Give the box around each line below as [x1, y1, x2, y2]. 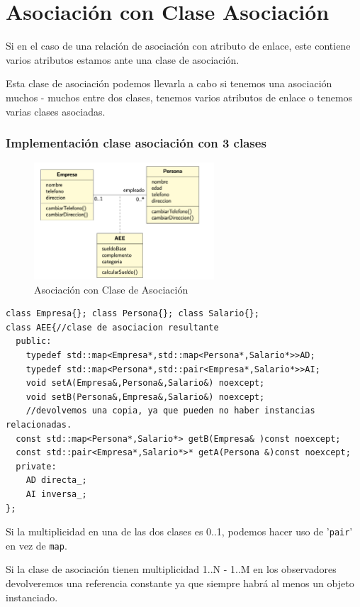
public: [16, 336, 52, 347]
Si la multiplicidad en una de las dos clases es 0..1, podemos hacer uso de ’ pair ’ [6, 524, 353, 539]
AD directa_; [26, 475, 87, 486]
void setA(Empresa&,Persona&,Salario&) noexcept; [26, 378, 265, 389]
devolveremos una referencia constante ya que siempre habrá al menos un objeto [6, 576, 354, 591]
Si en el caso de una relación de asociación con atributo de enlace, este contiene [6, 38, 351, 53]
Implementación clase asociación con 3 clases [6, 134, 266, 152]
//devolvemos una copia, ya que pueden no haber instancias [26, 406, 315, 416]
